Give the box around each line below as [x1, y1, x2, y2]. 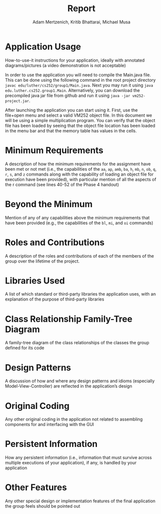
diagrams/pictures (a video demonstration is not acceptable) [5, 62, 126, 68]
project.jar [5, 98, 29, 104]
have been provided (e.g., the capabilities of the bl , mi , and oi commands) [5, 220, 154, 226]
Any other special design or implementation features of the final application [5, 498, 156, 504]
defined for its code [5, 345, 45, 351]
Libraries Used [5, 275, 65, 286]
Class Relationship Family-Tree [5, 313, 132, 324]
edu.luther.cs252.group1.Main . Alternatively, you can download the [5, 87, 140, 93]
